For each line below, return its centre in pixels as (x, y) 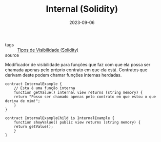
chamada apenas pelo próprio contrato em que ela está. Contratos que (76, 70)
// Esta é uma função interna (45, 88)
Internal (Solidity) (82, 9)
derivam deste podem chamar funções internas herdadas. (63, 75)
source (12, 55)
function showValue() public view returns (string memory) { (77, 122)
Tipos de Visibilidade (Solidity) (48, 50)
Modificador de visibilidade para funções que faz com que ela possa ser (78, 64)
